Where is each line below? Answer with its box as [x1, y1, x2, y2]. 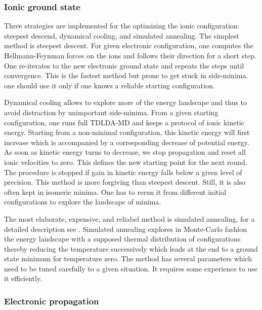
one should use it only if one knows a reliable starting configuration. [4, 80, 215, 90]
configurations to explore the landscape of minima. [4, 196, 161, 207]
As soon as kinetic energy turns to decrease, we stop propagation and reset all [4, 147, 246, 157]
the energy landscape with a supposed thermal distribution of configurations [4, 233, 241, 244]
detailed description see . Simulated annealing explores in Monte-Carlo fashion [4, 223, 247, 234]
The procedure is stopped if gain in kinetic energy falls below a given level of [4, 166, 242, 177]
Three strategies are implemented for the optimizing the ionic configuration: [4, 20, 240, 31]
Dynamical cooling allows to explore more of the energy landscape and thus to [4, 97, 247, 108]
